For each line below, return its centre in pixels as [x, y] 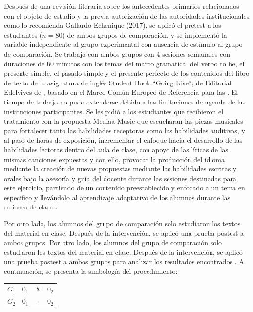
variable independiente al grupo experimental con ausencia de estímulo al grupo [123, 44]
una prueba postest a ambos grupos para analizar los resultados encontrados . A [124, 261]
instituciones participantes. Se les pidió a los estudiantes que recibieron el [114, 111]
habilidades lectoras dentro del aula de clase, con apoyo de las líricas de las [116, 149]
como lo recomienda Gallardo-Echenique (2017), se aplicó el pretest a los [113, 25]
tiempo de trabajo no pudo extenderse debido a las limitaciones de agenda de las [125, 101]
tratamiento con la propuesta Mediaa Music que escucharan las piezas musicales [124, 121]
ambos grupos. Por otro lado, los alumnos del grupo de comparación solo [113, 242]
